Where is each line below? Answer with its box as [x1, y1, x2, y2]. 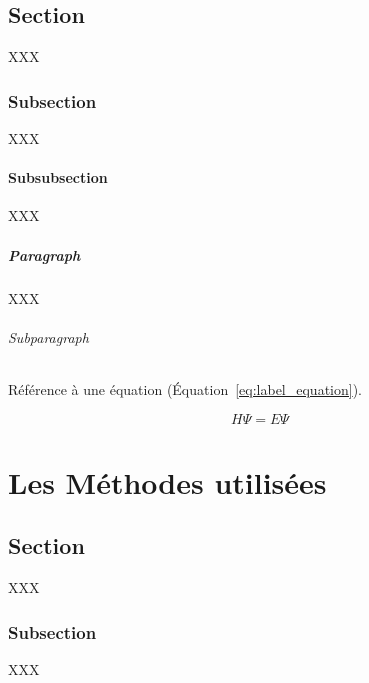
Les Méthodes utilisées [8, 461, 327, 502]
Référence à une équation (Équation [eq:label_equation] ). [8, 378, 362, 399]
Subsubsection [8, 167, 108, 188]
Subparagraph [8, 326, 89, 347]
